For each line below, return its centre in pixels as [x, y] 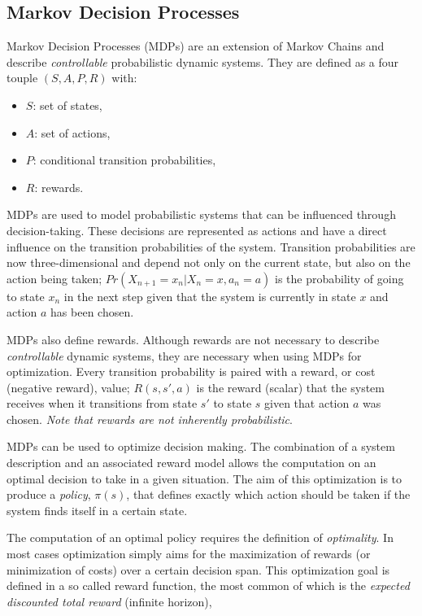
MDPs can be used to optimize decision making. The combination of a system [201, 446]
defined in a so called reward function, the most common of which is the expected [208, 585]
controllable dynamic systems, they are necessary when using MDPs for [184, 355]
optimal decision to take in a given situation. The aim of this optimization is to [204, 478]
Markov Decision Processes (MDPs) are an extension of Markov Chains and [196, 46]
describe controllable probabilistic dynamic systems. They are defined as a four [203, 61]
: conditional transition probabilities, [124, 160]
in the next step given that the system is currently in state [210, 296]
